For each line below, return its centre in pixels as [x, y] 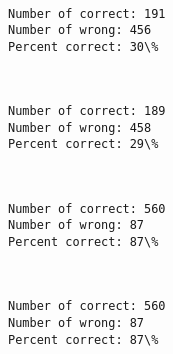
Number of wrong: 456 [80, 30]
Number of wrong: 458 [80, 127]
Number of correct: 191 [87, 13]
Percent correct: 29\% [83, 144]
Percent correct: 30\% [83, 46]
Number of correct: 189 [87, 111]
